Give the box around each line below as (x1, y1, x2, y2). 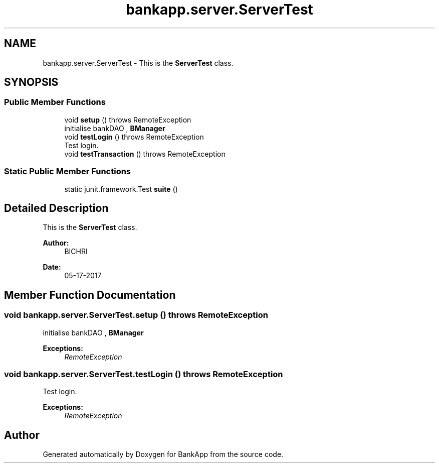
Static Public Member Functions (4, 166, 131, 177)
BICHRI (64, 247, 88, 256)
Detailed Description (4, 201, 109, 214)
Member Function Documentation (4, 288, 176, 301)
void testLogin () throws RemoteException (64, 132, 204, 141)
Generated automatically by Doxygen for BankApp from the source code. (43, 450, 284, 459)
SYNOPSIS (4, 76, 59, 89)
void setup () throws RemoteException (64, 115, 191, 124)
